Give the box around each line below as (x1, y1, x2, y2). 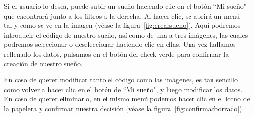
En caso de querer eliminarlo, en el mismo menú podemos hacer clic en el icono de (4, 94, 250, 104)
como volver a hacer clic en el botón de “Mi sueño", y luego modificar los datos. (4, 84, 243, 94)
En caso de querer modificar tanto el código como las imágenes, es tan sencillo (4, 75, 238, 85)
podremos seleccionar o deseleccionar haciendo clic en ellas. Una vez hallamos (4, 39, 236, 49)
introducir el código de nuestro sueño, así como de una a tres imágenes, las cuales (4, 29, 248, 39)
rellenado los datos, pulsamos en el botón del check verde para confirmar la (4, 48, 229, 58)
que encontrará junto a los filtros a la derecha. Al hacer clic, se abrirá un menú (4, 10, 240, 20)
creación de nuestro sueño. (4, 58, 83, 68)
